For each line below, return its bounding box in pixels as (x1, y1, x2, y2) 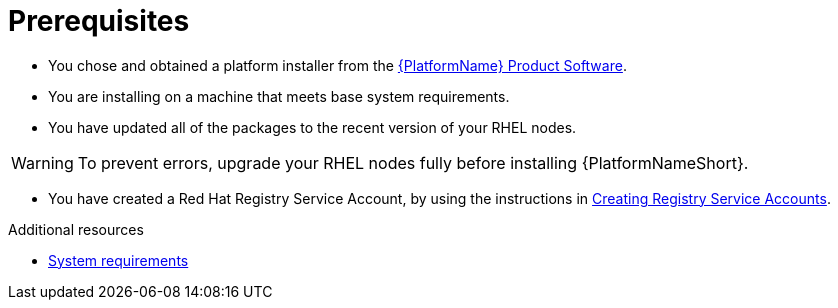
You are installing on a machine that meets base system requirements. (48, 87, 510, 105)
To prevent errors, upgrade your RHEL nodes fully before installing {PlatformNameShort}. (77, 152, 749, 173)
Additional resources (8, 220, 144, 238)
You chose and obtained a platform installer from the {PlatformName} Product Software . (48, 56, 627, 74)
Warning (11, 152, 74, 173)
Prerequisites (8, 4, 190, 38)
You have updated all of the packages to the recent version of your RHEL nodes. (48, 118, 577, 136)
